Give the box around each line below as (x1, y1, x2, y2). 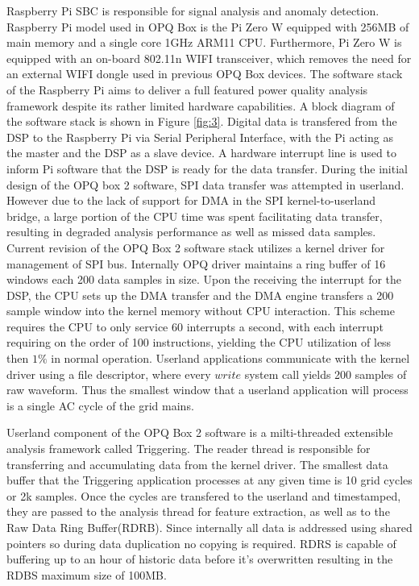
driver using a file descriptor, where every (6, 365, 211, 382)
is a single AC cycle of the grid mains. (6, 397, 194, 414)
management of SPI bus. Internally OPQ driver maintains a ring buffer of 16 (6, 255, 386, 272)
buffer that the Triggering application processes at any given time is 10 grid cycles (6, 472, 413, 488)
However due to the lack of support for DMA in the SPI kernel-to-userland (6, 192, 376, 209)
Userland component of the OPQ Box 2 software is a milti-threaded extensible (6, 424, 393, 441)
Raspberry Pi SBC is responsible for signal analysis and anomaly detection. (6, 2, 380, 19)
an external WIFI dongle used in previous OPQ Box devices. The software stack (6, 65, 403, 82)
